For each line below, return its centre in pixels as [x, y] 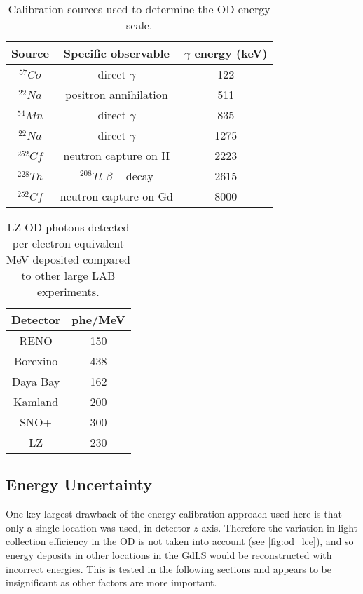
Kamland [36, 401]
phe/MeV [98, 319]
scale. [139, 25]
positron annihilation [117, 94]
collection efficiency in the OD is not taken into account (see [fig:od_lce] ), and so [180, 541]
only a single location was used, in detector [98, 527]
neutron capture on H [117, 155]
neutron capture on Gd [116, 196]
